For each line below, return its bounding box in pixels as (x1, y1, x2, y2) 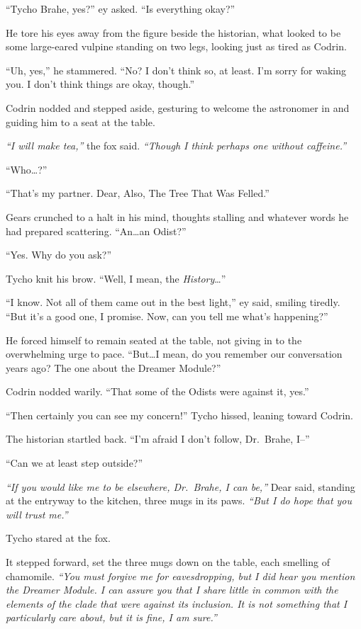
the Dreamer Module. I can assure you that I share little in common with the (6, 582, 338, 597)
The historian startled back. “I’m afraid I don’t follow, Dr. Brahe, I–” (6, 431, 310, 446)
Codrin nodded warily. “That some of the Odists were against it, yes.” (6, 384, 309, 399)
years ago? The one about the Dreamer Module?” (6, 360, 221, 375)
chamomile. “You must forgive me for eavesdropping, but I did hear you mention (6, 568, 355, 583)
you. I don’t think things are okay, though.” (6, 76, 195, 91)
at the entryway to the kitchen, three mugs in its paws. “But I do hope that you (6, 493, 352, 508)
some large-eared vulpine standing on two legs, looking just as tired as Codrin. (6, 39, 347, 54)
